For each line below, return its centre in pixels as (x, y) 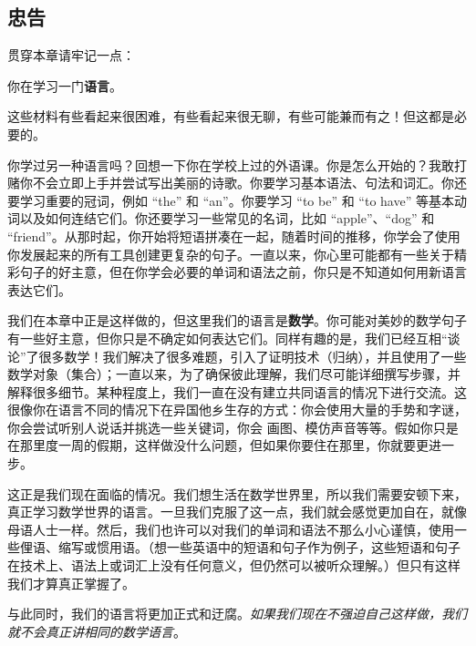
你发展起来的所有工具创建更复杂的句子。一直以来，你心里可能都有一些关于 (231, 254)
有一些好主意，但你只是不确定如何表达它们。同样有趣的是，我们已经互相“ (228, 338)
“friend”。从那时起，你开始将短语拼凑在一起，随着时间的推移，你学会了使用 (234, 236)
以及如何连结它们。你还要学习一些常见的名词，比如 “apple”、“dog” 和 (227, 218)
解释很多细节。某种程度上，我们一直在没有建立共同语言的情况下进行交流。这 (237, 391)
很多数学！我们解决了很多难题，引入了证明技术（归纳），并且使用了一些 (253, 356)
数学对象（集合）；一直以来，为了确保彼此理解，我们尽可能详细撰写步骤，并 (234, 374)
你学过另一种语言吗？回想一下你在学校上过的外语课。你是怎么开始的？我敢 (231, 164)
